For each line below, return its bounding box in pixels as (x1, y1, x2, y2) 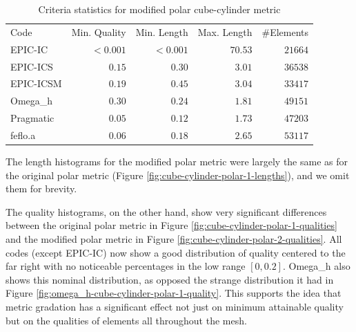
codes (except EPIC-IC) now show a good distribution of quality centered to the (6, 245, 346, 259)
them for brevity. (6, 181, 77, 196)
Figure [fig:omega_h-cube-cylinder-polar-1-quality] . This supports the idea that (6, 286, 342, 300)
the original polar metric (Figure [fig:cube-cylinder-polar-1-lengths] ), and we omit (6, 167, 350, 182)
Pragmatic (10, 111, 55, 125)
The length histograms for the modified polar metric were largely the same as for (6, 154, 348, 168)
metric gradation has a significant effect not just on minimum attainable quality (6, 299, 344, 313)
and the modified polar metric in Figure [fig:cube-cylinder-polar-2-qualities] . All (6, 231, 342, 246)
